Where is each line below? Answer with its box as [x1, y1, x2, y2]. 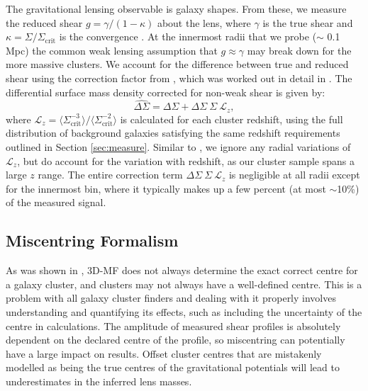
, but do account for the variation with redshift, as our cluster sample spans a [17, 153, 355, 168]
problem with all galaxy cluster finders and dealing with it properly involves [6, 290, 336, 305]
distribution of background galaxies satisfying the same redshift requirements [6, 125, 340, 140]
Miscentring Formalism [6, 229, 179, 251]
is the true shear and [262, 15, 353, 30]
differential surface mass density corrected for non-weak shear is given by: [6, 84, 325, 99]
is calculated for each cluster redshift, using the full [120, 111, 343, 126]
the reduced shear [6, 15, 83, 30]
